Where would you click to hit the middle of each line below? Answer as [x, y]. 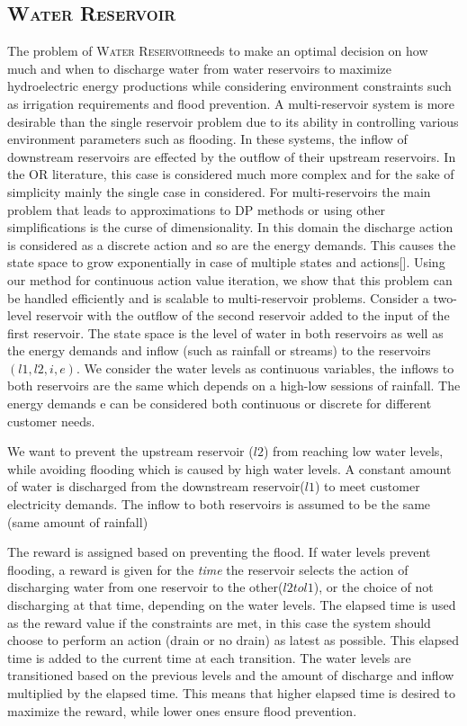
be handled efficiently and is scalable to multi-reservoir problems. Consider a [218, 297]
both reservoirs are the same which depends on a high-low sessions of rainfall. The [234, 385]
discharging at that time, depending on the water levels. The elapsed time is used [232, 605]
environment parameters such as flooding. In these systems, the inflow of [207, 139]
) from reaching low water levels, [353, 451]
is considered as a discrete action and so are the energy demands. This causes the [232, 244]
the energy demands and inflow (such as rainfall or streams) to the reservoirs [219, 350]
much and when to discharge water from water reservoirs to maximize [200, 68]
